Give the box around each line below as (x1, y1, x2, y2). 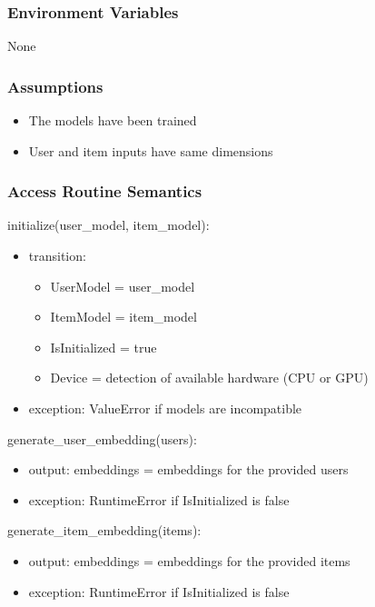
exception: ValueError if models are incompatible (28, 399, 302, 417)
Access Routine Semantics (7, 180, 202, 203)
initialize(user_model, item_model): (7, 215, 210, 234)
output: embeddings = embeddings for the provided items (28, 551, 350, 570)
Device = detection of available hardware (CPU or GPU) (50, 368, 369, 387)
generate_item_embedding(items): (7, 521, 202, 540)
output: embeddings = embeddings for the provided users (28, 460, 349, 479)
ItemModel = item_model (50, 307, 197, 326)
